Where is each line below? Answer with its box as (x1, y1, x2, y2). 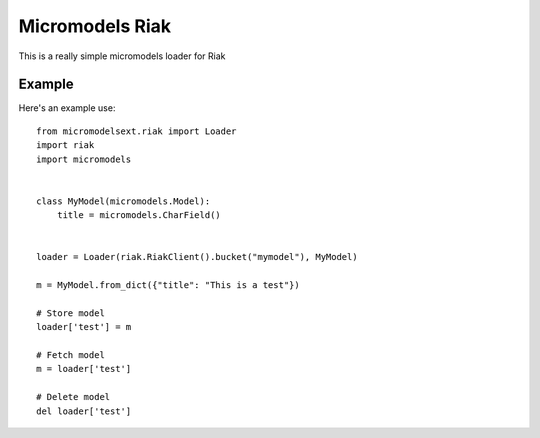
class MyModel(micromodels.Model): (36, 195, 211, 207)
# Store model (36, 307, 105, 319)
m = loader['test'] (36, 363, 132, 375)
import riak (36, 140, 95, 151)
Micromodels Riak (18, 15, 172, 37)
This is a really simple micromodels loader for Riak (18, 50, 226, 62)
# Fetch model (36, 350, 105, 361)
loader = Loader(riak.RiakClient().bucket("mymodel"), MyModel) (36, 251, 359, 263)
